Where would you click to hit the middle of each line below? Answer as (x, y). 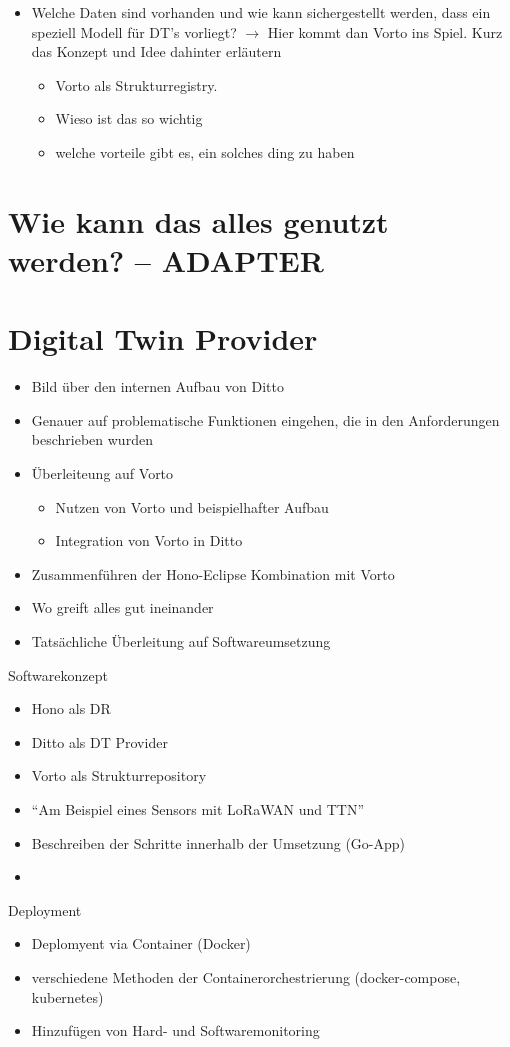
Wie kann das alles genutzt (198, 220)
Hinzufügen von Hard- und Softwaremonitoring (175, 1030)
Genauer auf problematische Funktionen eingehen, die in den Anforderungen (265, 419)
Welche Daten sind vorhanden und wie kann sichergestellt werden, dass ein (261, 12)
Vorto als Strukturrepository (119, 775)
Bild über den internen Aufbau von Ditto (157, 386)
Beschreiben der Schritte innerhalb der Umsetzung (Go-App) (218, 842)
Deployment (45, 909)
